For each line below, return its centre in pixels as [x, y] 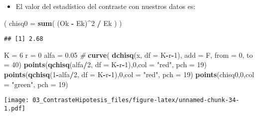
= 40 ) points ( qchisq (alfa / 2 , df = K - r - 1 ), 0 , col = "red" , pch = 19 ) [105, 64]
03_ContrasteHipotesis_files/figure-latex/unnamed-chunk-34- [136, 100]
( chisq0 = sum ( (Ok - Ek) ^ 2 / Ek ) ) [63, 23]
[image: [17, 100]
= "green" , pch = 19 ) [36, 84]
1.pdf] [15, 108]
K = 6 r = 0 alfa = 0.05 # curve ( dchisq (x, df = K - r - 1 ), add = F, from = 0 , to [129, 55]
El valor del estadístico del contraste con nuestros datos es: [106, 6]
